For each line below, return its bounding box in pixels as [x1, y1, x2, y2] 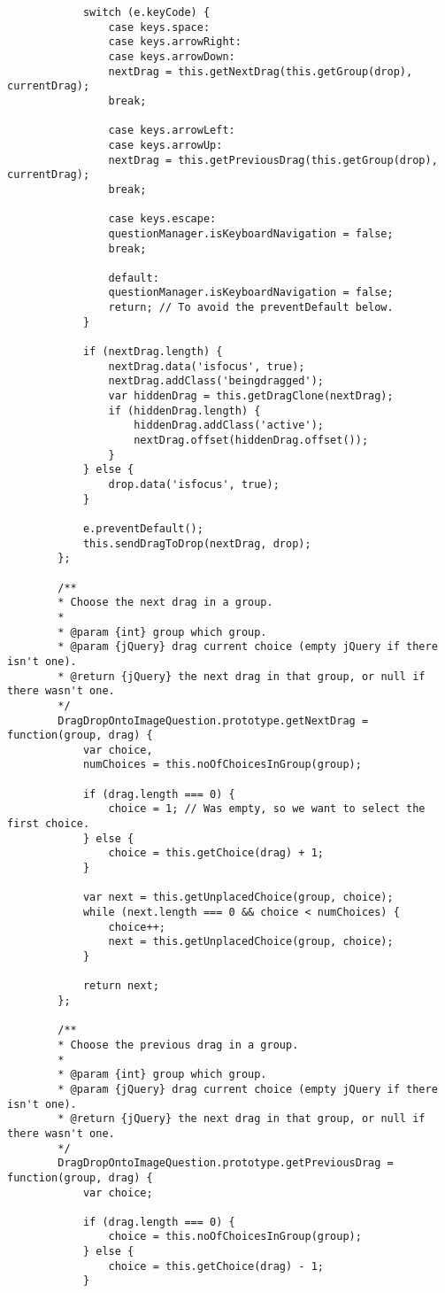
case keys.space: [108, 20, 211, 34]
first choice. [7, 817, 90, 831]
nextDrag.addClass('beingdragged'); [108, 375, 324, 388]
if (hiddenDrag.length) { [108, 404, 261, 417]
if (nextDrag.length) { [82, 345, 223, 359]
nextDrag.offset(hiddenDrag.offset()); [134, 434, 369, 447]
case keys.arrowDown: [108, 50, 235, 63]
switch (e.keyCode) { [82, 6, 211, 19]
